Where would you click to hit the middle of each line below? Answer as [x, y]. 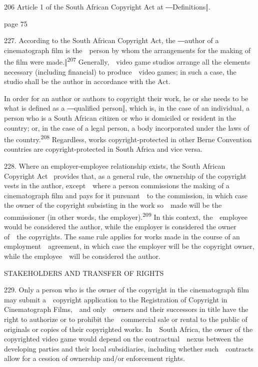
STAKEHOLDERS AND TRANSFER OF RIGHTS [84, 273]
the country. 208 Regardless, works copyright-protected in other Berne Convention [128, 138]
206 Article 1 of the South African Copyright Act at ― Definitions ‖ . [107, 7]
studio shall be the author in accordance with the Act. [87, 81]
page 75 [16, 23]
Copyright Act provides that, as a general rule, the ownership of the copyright [125, 175]
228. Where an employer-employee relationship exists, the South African [115, 166]
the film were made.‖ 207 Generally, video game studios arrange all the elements [127, 61]
